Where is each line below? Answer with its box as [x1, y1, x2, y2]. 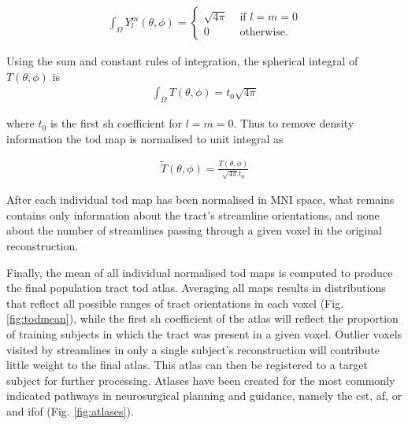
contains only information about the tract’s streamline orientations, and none [6, 206, 380, 223]
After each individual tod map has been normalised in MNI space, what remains [6, 191, 395, 208]
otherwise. [239, 27, 288, 39]
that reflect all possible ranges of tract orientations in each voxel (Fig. [6, 294, 344, 311]
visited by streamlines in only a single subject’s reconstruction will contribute [6, 341, 380, 357]
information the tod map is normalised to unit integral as [6, 130, 284, 146]
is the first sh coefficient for [50, 115, 183, 131]
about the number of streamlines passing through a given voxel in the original [6, 222, 382, 238]
